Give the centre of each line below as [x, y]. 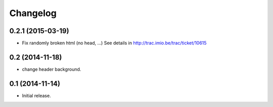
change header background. [52, 69]
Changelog [33, 13]
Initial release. [36, 95]
